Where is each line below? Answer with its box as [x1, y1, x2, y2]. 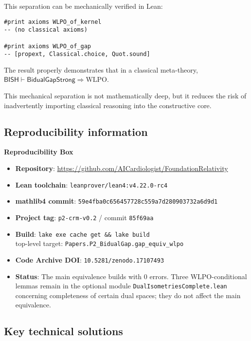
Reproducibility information [4, 124, 148, 139]
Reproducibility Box [4, 147, 73, 157]
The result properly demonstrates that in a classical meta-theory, [4, 64, 198, 75]
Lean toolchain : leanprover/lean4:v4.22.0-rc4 [15, 179, 168, 189]
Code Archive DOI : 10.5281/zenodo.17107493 [15, 254, 164, 265]
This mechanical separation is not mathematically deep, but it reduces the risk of [4, 91, 247, 101]
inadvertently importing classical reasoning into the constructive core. [4, 100, 212, 110]
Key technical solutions [4, 323, 123, 339]
